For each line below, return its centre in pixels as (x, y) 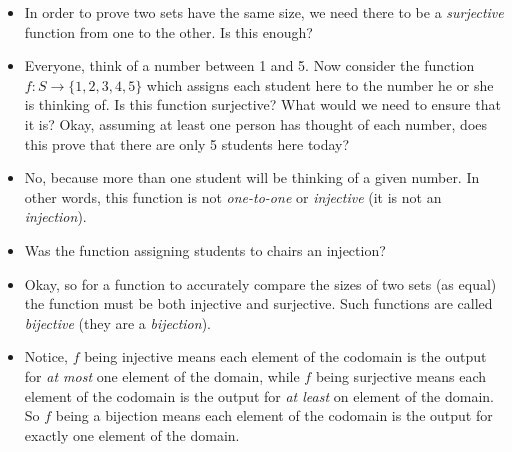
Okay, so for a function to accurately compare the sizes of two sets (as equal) (260, 283)
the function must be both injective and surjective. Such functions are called (258, 303)
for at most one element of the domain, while (162, 375)
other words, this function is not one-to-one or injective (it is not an (233, 196)
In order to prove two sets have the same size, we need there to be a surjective (264, 12)
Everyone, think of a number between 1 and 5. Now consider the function (249, 65)
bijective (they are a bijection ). (117, 322)
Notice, (46, 356)
